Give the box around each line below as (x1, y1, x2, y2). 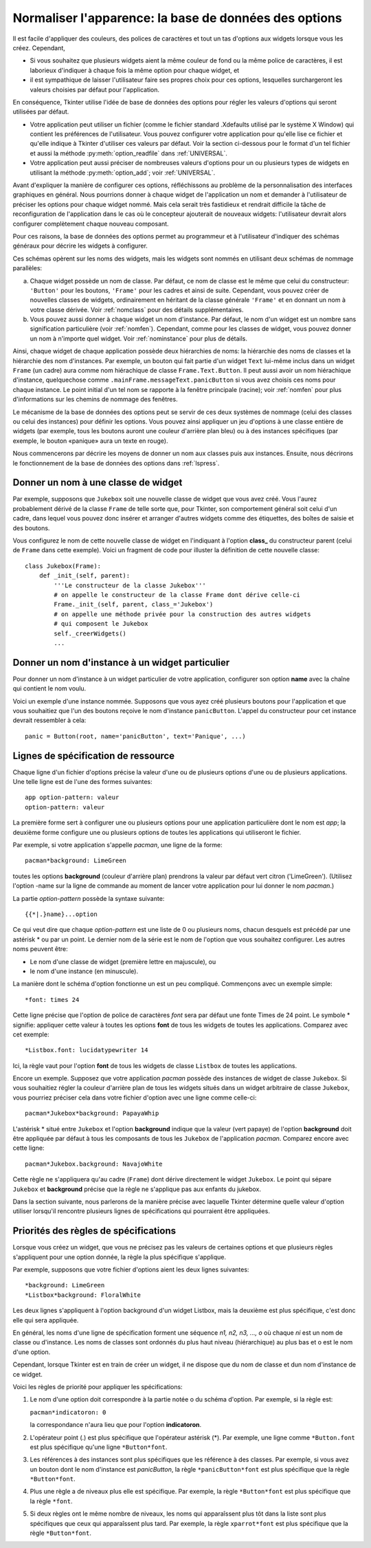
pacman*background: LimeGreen (25, 857, 127, 864)
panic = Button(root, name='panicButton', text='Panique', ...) (25, 732, 247, 740)
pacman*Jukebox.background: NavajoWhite (25, 1159, 163, 1168)
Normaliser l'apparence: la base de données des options (12, 10, 343, 25)
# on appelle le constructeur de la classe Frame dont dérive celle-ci (54, 591, 300, 598)
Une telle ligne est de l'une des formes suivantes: (12, 778, 153, 786)
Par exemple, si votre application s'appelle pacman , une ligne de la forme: (12, 841, 223, 849)
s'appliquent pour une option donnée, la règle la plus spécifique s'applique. (12, 1252, 227, 1261)
